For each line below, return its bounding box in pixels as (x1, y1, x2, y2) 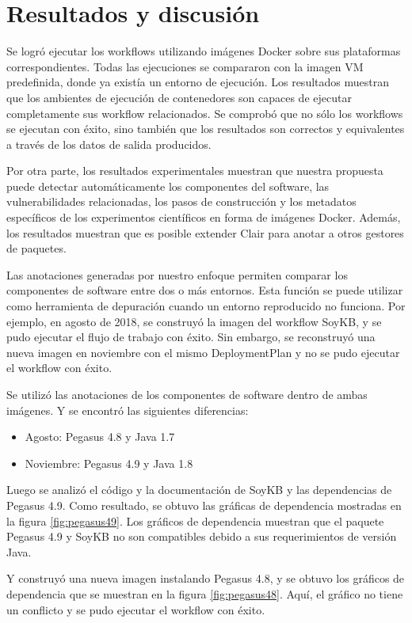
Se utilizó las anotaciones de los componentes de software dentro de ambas (6, 386, 368, 402)
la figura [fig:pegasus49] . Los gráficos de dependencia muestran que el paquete (6, 512, 384, 529)
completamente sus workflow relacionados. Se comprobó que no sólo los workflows (6, 104, 403, 121)
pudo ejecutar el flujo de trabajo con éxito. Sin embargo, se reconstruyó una (6, 329, 376, 345)
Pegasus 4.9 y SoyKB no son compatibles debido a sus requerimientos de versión (6, 528, 397, 545)
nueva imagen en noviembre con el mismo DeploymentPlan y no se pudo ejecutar (6, 344, 400, 360)
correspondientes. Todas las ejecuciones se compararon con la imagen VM (6, 58, 364, 74)
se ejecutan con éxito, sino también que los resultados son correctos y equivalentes (6, 120, 405, 137)
